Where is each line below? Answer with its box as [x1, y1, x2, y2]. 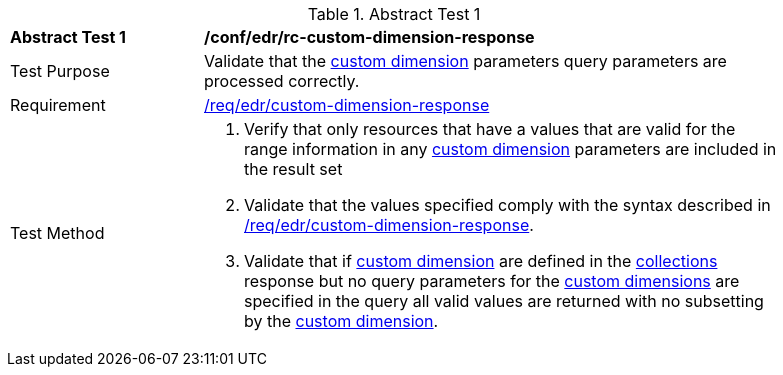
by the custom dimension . [244, 311, 439, 331]
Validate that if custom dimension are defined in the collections [244, 251, 718, 271]
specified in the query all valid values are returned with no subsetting [244, 291, 764, 311]
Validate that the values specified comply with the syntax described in [244, 195, 771, 215]
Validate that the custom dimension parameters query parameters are [204, 51, 727, 71]
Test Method [10, 223, 105, 243]
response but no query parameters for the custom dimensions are [244, 271, 740, 291]
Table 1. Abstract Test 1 [307, 4, 481, 24]
